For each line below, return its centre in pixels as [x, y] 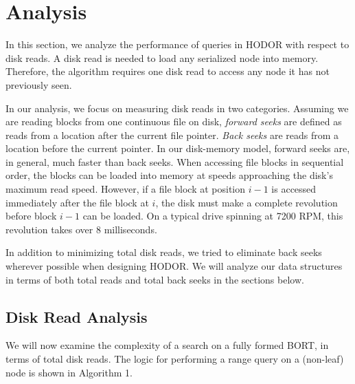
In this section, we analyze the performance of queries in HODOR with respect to [177, 44]
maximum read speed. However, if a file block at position [126, 189]
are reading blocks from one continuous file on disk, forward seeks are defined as [174, 121]
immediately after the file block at [77, 202]
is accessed [294, 189]
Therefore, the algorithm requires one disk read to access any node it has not [168, 71]
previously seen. [39, 84]
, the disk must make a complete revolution [247, 202]
